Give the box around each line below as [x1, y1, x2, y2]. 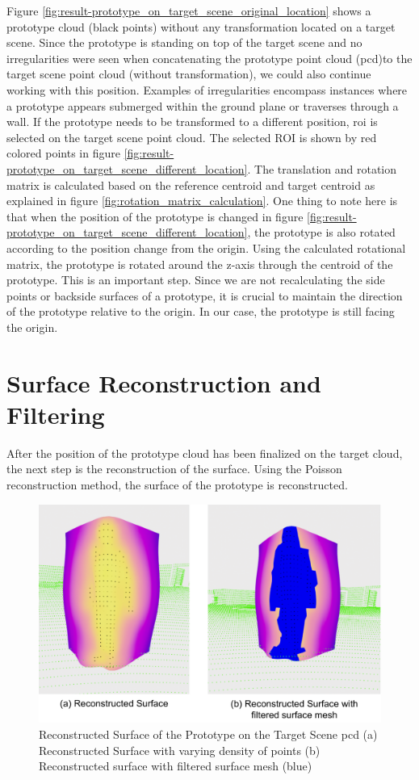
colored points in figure [6, 145, 120, 161]
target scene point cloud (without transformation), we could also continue [6, 65, 371, 82]
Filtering [6, 397, 105, 430]
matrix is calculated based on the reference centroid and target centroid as [6, 176, 375, 193]
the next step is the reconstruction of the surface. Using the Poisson [6, 460, 342, 477]
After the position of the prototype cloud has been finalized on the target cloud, [6, 444, 403, 461]
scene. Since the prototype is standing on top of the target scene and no [6, 34, 362, 51]
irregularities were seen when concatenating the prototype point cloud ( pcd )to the [6, 49, 413, 66]
